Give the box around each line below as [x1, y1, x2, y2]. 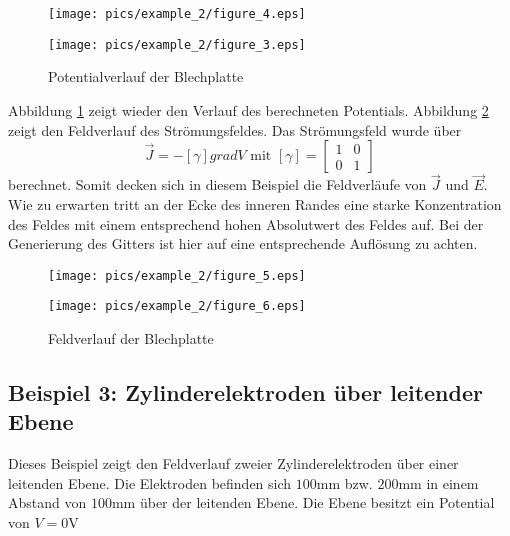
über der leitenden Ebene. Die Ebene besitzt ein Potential [139, 492, 495, 513]
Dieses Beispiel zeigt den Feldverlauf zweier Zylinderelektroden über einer [8, 453, 459, 474]
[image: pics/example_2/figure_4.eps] [48, 7, 306, 21]
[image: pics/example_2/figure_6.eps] [48, 299, 306, 314]
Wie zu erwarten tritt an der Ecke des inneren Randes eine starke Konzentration [8, 193, 502, 214]
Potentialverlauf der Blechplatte [48, 66, 244, 87]
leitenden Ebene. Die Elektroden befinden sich [8, 472, 292, 493]
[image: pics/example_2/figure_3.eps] [48, 37, 306, 52]
